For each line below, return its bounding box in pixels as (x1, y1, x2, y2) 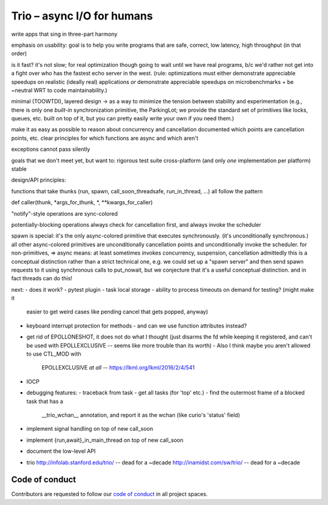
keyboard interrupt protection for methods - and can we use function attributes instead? (26, 322, 247, 329)
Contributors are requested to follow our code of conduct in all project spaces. (11, 490, 208, 498)
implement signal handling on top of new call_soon (26, 425, 154, 433)
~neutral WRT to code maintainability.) (11, 86, 108, 94)
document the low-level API (26, 447, 96, 455)
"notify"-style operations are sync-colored (11, 210, 118, 217)
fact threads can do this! (11, 275, 73, 282)
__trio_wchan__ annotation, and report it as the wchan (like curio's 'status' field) (41, 411, 241, 419)
